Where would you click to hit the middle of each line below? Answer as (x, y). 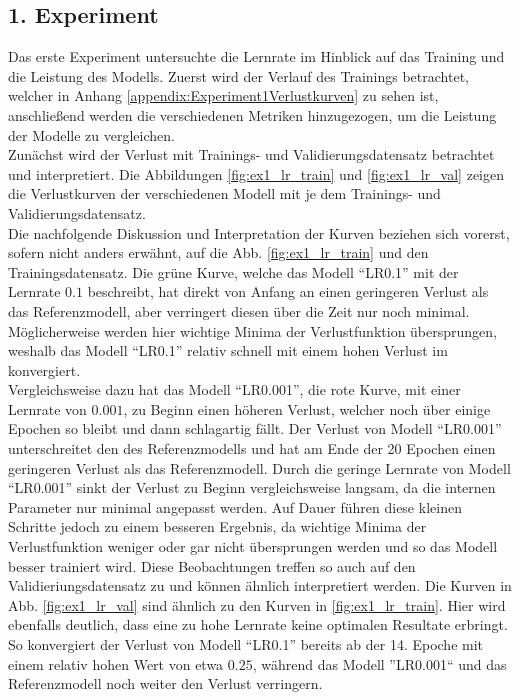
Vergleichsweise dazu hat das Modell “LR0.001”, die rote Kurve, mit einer (234, 389)
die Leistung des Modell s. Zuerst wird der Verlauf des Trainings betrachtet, (238, 75)
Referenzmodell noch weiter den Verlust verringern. (165, 683)
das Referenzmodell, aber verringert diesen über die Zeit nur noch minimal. (239, 310)
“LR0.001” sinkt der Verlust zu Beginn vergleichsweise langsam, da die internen (252, 487)
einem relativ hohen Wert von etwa (116, 663)
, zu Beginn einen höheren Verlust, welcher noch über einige (307, 408)
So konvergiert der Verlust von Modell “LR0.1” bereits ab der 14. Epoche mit (246, 644)
